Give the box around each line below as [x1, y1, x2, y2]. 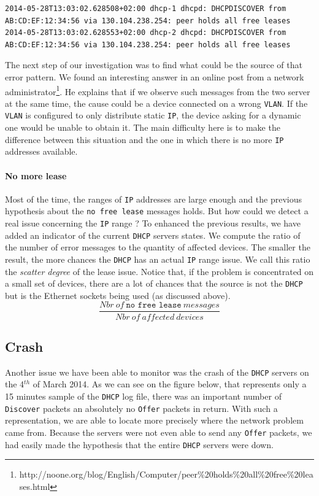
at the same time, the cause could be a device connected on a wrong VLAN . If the [5, 96, 308, 109]
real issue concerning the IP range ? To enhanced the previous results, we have [5, 217, 301, 230]
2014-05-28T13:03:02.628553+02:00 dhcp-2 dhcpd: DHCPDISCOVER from [5, 28, 286, 37]
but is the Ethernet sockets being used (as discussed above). [5, 289, 231, 301]
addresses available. [5, 145, 78, 158]
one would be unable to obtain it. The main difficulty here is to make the [5, 121, 280, 134]
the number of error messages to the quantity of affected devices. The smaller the [5, 241, 310, 254]
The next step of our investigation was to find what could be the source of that [5, 58, 302, 71]
